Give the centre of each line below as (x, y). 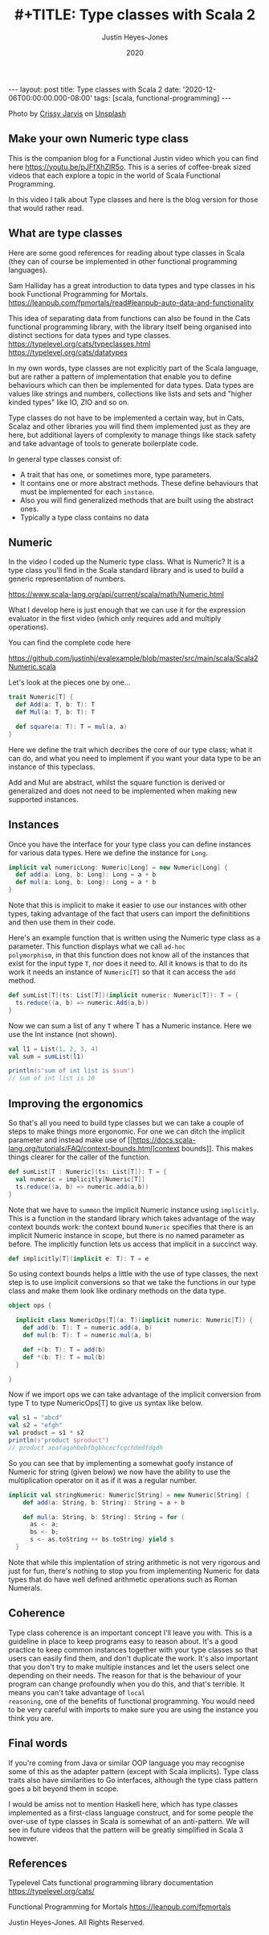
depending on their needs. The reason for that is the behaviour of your (125, 1675)
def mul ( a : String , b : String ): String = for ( (104, 1517)
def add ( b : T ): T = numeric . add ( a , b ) (88, 1328)
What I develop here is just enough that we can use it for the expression (127, 610)
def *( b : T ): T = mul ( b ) (64, 1357)
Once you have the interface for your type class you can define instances (130, 844)
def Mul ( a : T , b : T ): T (55, 712)
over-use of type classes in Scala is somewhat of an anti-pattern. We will (129, 1821)
